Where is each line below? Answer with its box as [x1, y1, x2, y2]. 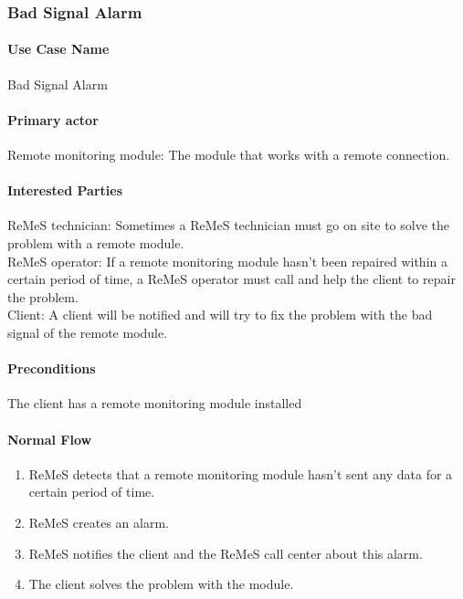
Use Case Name [7, 39, 110, 58]
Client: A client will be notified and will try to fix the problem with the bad [7, 305, 433, 324]
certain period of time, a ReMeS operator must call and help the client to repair [7, 269, 456, 289]
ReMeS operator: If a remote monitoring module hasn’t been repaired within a [7, 251, 447, 270]
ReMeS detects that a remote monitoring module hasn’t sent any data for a [28, 464, 453, 483]
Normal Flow [7, 429, 92, 448]
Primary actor [7, 110, 99, 129]
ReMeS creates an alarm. [28, 512, 169, 531]
